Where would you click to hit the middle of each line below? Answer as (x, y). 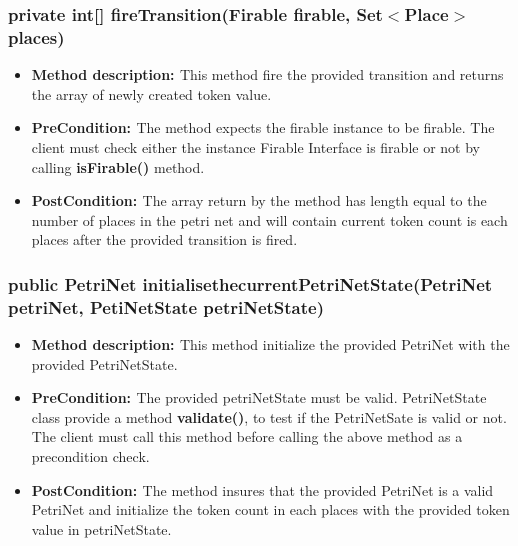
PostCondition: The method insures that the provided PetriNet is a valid (262, 489)
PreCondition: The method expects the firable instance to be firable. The (263, 127)
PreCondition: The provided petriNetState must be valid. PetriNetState (259, 397)
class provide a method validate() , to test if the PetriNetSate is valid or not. (269, 416)
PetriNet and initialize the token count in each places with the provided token (270, 509)
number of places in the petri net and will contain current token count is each (269, 219)
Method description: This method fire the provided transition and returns (267, 74)
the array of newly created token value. (151, 93)
